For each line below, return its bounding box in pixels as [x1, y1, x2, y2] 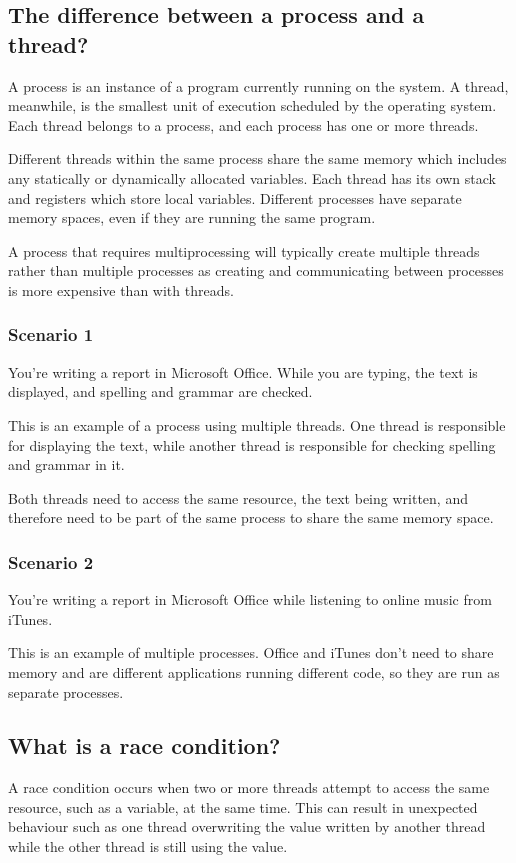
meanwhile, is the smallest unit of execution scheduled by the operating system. [8, 95, 497, 116]
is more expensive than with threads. [8, 279, 234, 300]
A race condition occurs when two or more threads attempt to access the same [8, 777, 490, 798]
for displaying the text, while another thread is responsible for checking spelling [8, 434, 496, 455]
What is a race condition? [8, 730, 281, 761]
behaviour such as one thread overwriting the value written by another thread [8, 816, 486, 837]
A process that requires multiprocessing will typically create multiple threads [8, 240, 480, 261]
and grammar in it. [8, 454, 125, 475]
